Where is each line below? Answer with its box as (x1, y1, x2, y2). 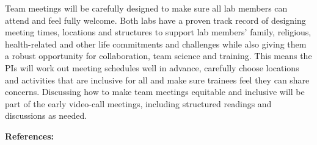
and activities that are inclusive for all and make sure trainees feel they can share (5, 73, 310, 86)
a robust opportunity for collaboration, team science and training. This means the (5, 49, 312, 62)
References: (5, 129, 54, 142)
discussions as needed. (5, 109, 87, 122)
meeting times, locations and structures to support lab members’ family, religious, (5, 26, 312, 38)
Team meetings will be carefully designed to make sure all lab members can (5, 2, 288, 14)
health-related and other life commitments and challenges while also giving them (5, 37, 307, 50)
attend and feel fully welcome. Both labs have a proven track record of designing (5, 13, 306, 26)
